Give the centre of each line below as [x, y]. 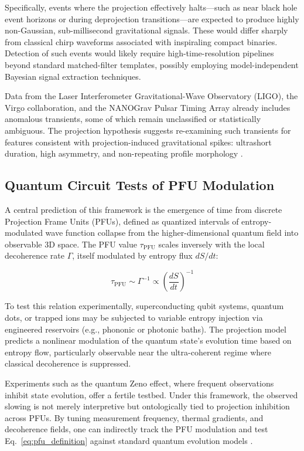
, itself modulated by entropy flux [132, 255]
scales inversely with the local [211, 244]
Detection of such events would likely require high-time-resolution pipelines [139, 53]
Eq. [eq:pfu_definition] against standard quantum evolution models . [129, 440]
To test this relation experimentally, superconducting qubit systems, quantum [144, 306]
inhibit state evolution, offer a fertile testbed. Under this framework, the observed [151, 394]
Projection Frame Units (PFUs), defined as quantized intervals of [122, 221]
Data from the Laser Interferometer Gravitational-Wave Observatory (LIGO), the [151, 96]
